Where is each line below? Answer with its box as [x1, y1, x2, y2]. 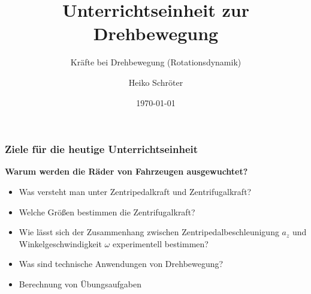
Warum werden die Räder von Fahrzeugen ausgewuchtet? [5, 165, 248, 178]
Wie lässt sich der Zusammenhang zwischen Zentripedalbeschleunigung [19, 226, 279, 238]
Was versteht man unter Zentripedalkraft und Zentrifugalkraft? [19, 185, 252, 197]
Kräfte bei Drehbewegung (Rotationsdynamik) [70, 56, 241, 68]
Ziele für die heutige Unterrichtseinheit [5, 142, 198, 157]
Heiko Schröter [128, 76, 183, 88]
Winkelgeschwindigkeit [19, 237, 102, 250]
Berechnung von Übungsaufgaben [19, 277, 141, 290]
